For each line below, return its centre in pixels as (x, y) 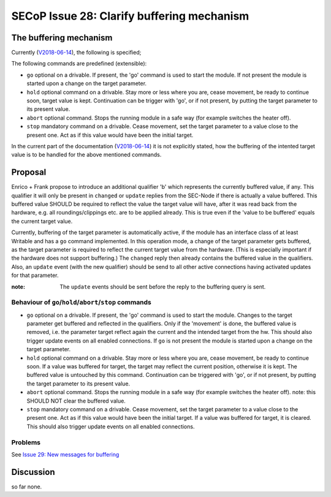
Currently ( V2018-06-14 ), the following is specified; (76, 53)
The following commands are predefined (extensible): (79, 64)
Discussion (33, 472)
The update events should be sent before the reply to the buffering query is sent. (163, 286)
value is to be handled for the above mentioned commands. (86, 155)
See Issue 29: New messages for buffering (65, 454)
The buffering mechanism (62, 38)
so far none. (27, 487)
